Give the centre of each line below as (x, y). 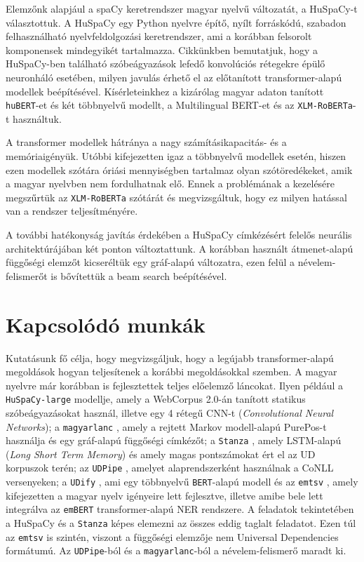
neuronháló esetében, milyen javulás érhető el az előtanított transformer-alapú (174, 77)
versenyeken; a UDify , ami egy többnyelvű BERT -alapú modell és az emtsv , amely (182, 482)
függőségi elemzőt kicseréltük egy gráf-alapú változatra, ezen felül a (150, 262)
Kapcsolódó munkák (106, 324)
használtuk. (37, 118)
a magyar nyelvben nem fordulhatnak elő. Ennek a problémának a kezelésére (170, 183)
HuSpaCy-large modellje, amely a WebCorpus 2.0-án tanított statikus (156, 399)
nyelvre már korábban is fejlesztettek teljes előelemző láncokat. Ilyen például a (174, 385)
